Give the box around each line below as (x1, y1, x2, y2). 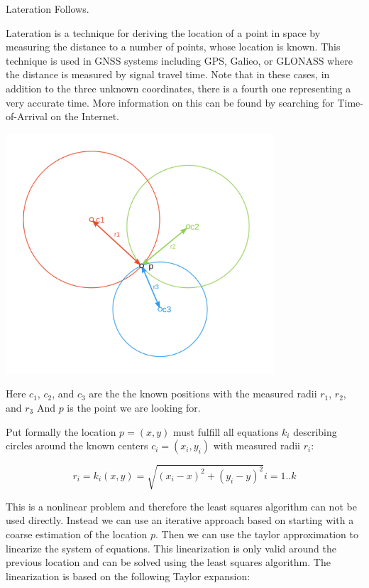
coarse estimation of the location (6, 526, 148, 541)
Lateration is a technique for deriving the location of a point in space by (6, 25, 321, 40)
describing (293, 424, 337, 439)
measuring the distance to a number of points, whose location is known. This (6, 39, 341, 54)
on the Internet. (50, 109, 119, 124)
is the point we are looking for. (67, 400, 201, 415)
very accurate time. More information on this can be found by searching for (6, 95, 334, 109)
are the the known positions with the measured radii (89, 386, 317, 401)
